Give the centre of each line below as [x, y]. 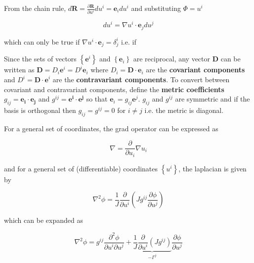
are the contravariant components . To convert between [141, 79]
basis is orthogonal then [40, 110]
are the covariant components [195, 70]
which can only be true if [42, 41]
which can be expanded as [43, 220]
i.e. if [128, 41]
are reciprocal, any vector [172, 59]
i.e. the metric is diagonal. [184, 110]
